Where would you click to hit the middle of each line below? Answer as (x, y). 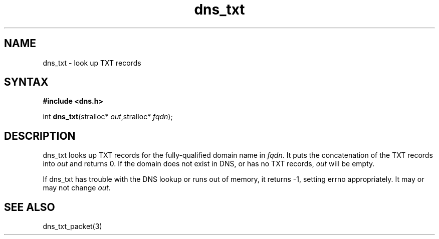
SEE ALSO (30, 207)
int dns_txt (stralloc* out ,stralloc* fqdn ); (108, 117)
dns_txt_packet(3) (72, 226)
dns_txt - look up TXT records (92, 63)
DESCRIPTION (40, 136)
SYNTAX (26, 82)
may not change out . (77, 188)
